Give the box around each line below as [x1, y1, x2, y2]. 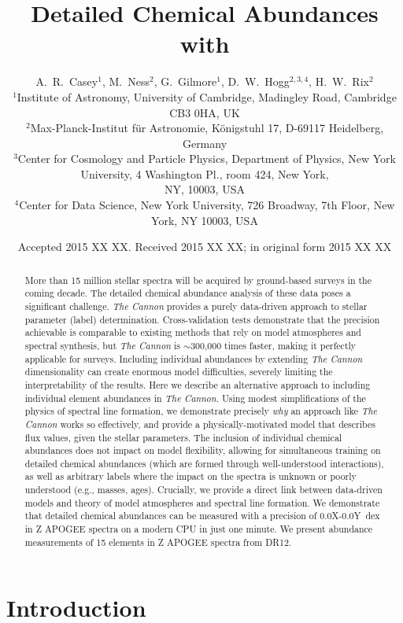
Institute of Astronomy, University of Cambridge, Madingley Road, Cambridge [17, 88, 397, 105]
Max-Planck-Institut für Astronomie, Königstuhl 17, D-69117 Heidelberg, [30, 120, 384, 136]
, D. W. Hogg [220, 73, 290, 90]
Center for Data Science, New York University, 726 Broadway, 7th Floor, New [19, 197, 395, 213]
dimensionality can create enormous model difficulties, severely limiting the [24, 365, 333, 378]
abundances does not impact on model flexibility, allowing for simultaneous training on [24, 444, 381, 457]
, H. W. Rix [309, 73, 369, 90]
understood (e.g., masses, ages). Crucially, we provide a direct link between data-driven [24, 483, 383, 496]
